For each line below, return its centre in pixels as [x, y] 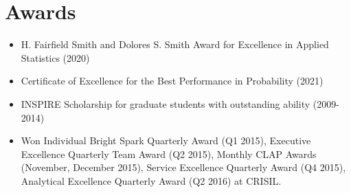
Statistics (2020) [55, 57]
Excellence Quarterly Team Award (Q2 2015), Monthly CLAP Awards [169, 154]
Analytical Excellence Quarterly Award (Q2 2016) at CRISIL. [151, 180]
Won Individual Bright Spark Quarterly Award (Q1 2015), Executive [166, 140]
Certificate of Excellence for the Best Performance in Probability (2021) [172, 81]
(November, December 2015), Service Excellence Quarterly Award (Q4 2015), [183, 167]
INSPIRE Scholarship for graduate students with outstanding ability [166, 103]
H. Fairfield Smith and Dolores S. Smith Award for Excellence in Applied [175, 44]
